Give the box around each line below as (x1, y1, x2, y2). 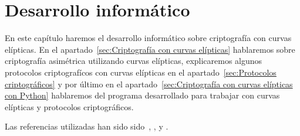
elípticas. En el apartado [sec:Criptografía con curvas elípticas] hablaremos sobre (5, 43, 295, 55)
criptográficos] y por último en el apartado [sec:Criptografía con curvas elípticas (5, 77, 293, 90)
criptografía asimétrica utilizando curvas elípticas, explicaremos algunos (5, 55, 262, 67)
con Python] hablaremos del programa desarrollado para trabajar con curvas (5, 89, 280, 101)
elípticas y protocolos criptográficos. (5, 100, 134, 113)
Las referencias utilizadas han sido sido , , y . (5, 120, 168, 132)
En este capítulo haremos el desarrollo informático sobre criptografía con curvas (5, 32, 292, 44)
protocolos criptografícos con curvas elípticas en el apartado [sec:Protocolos (5, 66, 277, 78)
